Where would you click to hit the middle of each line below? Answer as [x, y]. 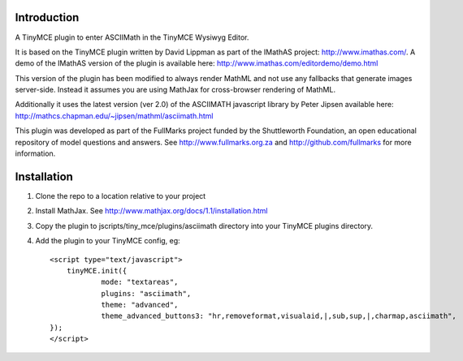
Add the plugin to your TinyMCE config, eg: [108, 241]
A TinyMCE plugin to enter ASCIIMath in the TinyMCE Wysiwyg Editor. [132, 37]
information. [35, 153]
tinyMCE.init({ [97, 271]
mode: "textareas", [140, 282]
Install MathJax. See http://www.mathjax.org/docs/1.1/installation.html [151, 211]
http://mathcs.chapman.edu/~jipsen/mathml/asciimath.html [114, 116]
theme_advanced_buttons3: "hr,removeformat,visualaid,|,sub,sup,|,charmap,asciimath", [279, 316]
